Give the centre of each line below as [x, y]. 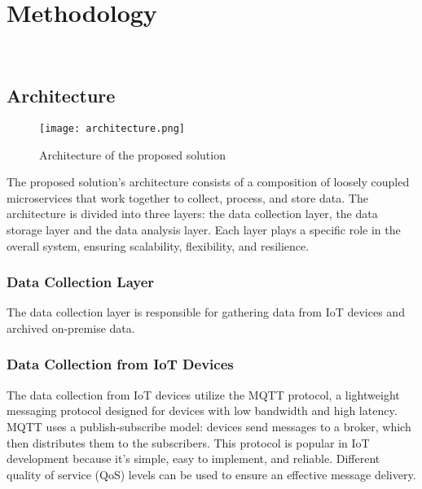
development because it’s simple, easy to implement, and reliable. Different [193, 458]
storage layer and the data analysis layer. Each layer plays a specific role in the [204, 229]
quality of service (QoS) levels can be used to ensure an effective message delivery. [211, 474]
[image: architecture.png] [112, 128]
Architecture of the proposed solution [132, 154]
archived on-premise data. [71, 327]
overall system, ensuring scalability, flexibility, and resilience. [158, 245]
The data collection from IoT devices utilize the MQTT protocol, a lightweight [203, 394]
